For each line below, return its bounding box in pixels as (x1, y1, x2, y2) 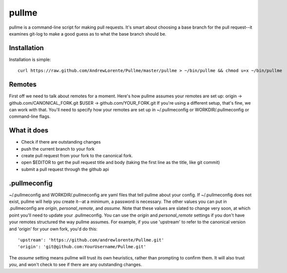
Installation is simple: (9, 56, 51, 62)
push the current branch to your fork (21, 146, 95, 152)
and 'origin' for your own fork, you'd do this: (9, 226, 97, 232)
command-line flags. (9, 113, 51, 119)
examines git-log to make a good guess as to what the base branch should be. (9, 31, 167, 36)
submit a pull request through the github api (21, 166, 109, 172)
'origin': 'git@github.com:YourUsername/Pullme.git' (18, 244, 146, 250)
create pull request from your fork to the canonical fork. (21, 153, 133, 158)
